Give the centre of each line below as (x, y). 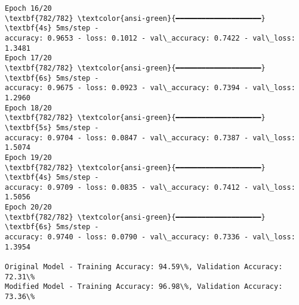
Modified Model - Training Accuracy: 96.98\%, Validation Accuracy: (144, 287)
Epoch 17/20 (28, 58)
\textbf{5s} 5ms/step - (52, 127)
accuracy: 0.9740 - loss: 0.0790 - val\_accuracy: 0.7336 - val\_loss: (150, 237)
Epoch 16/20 (28, 8)
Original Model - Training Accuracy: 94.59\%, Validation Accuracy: (144, 267)
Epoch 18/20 (28, 108)
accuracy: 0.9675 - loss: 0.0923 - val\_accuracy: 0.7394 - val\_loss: (150, 88)
